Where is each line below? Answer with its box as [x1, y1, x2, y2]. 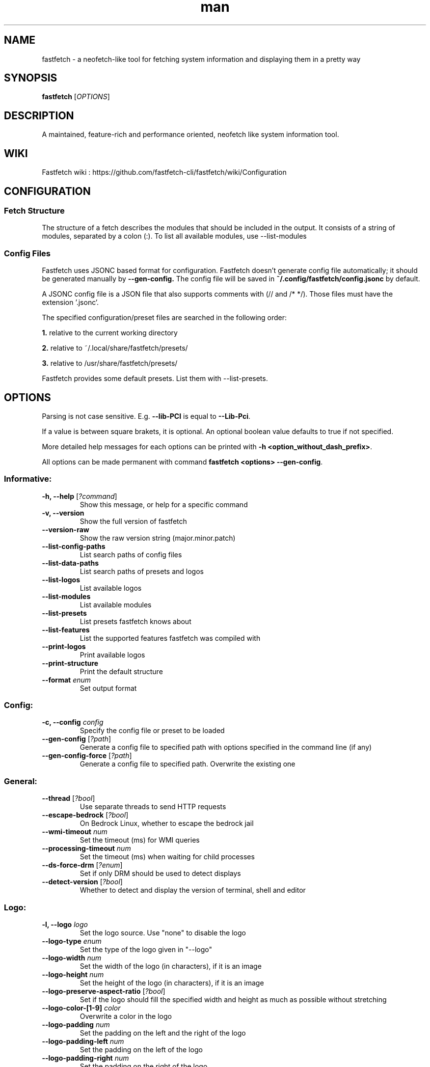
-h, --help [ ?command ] [42, 492, 117, 500]
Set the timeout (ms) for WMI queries [80, 836, 200, 845]
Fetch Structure [4, 205, 65, 216]
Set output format [80, 684, 137, 692]
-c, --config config [42, 718, 104, 727]
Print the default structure [80, 667, 163, 676]
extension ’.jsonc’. [42, 298, 99, 307]
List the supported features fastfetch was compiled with [80, 633, 261, 642]
